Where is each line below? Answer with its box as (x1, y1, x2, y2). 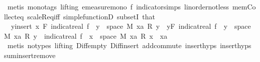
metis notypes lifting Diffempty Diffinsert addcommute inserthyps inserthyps (7, 40, 251, 51)
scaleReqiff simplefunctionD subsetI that (27, 11, 155, 21)
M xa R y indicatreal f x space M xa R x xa (4, 30, 168, 41)
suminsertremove (4, 50, 56, 60)
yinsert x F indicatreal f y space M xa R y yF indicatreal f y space (11, 21, 251, 31)
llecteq (4, 11, 24, 21)
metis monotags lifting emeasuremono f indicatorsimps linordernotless (7, 1, 229, 11)
